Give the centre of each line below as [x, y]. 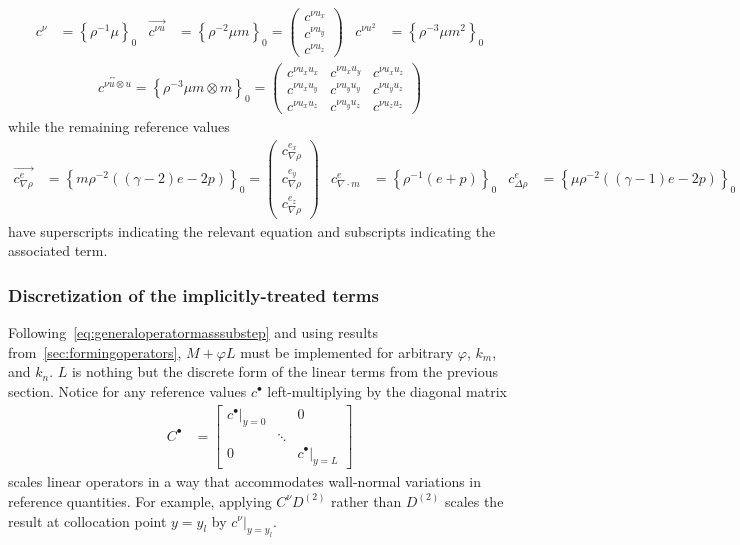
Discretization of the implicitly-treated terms [193, 294]
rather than [366, 500]
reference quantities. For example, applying [140, 500]
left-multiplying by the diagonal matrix [387, 391]
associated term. [58, 250]
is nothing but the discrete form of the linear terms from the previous [284, 371]
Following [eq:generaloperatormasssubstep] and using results [193, 332]
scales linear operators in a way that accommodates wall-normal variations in [245, 481]
